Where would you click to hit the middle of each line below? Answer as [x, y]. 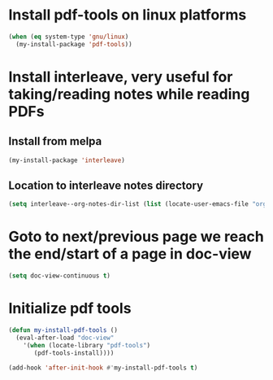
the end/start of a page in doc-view [130, 254]
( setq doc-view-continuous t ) [60, 276]
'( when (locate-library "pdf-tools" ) [87, 345]
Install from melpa [55, 141]
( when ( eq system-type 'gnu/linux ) [69, 37]
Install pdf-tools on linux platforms [128, 15]
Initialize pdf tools [70, 309]
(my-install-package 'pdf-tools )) [74, 44]
